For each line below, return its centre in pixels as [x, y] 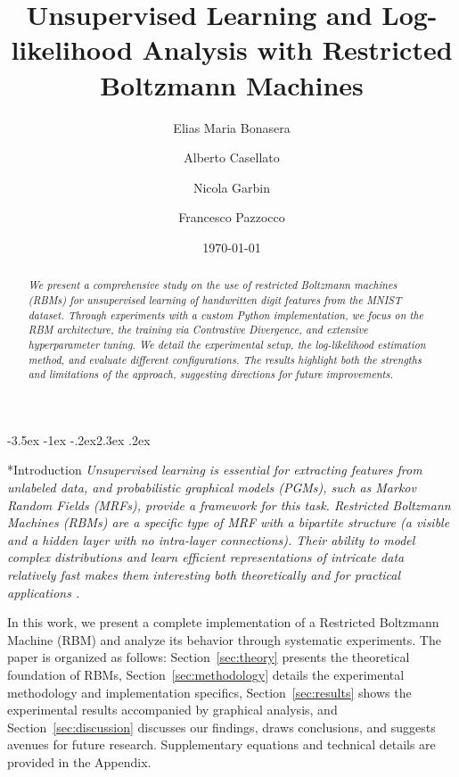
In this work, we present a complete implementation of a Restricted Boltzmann [223, 622]
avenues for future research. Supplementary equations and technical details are [221, 744]
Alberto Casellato [232, 157]
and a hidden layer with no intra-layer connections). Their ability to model [211, 539]
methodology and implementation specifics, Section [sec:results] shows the [209, 692]
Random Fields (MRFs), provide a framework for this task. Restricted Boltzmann [229, 504]
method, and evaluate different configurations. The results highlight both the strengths [225, 359]
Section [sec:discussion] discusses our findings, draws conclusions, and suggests [221, 727]
